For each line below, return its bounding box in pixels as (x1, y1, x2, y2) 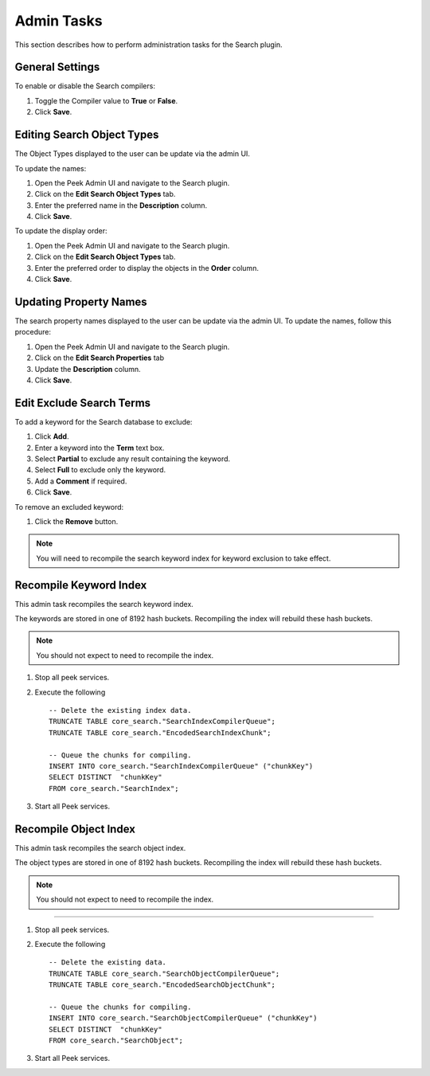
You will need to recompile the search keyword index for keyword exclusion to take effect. (36, 554, 331, 563)
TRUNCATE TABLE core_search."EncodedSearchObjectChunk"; (49, 980, 276, 989)
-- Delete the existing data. (49, 958, 167, 967)
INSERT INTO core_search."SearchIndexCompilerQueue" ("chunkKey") (49, 761, 314, 770)
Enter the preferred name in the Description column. (34, 200, 208, 210)
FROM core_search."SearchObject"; (49, 1036, 183, 1045)
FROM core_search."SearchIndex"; (49, 784, 179, 792)
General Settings (14, 61, 100, 74)
